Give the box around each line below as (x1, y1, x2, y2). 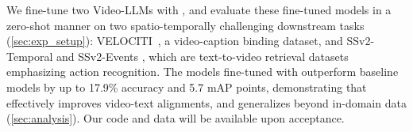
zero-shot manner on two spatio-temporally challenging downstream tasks (6, 17, 365, 33)
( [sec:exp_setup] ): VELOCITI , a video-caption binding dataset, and (6, 32, 343, 49)
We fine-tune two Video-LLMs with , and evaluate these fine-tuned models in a (6, 2, 392, 17)
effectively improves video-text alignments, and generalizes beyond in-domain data (6, 94, 407, 111)
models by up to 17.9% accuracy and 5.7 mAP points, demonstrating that (6, 78, 367, 95)
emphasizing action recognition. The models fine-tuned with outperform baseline (6, 63, 399, 80)
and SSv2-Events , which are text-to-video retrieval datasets (56, 47, 349, 64)
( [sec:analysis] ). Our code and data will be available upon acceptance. (6, 110, 345, 126)
